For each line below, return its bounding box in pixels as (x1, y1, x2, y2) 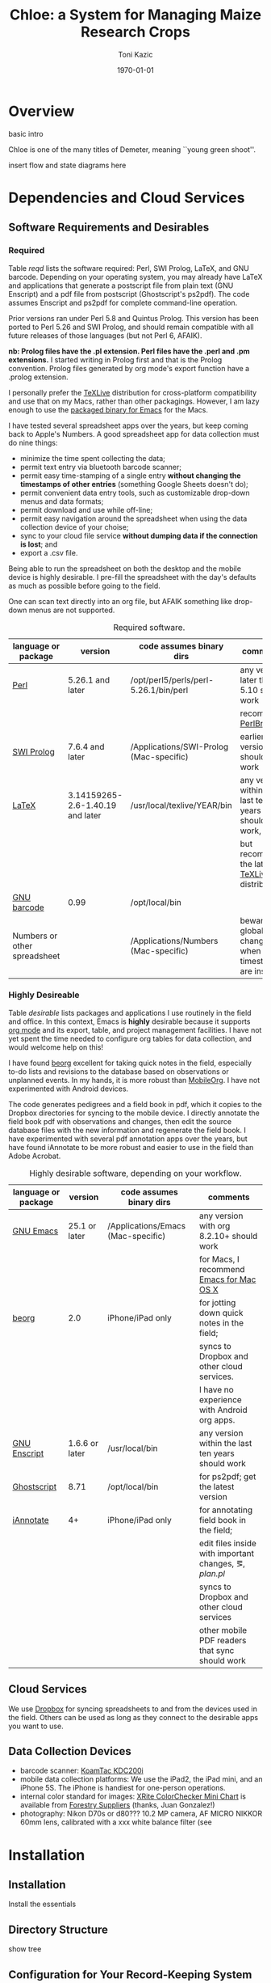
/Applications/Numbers (130, 935, 219, 946)
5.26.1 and (68, 674, 110, 685)
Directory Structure (8, 1922, 109, 1936)
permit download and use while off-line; (19, 505, 153, 514)
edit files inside (198, 1537, 256, 1549)
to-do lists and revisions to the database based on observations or (8, 1066, 229, 1076)
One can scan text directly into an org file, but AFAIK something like (8, 596, 232, 606)
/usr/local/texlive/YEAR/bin (130, 799, 232, 810)
